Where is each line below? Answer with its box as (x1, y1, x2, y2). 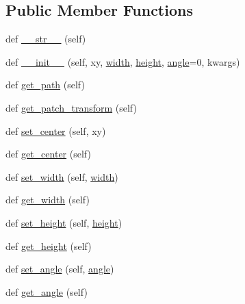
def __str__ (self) (5, 31, 86, 46)
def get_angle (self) (5, 284, 88, 299)
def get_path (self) (5, 77, 85, 92)
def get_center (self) (5, 147, 91, 161)
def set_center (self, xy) (5, 123, 106, 138)
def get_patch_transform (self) (5, 100, 137, 114)
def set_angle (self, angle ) (5, 262, 114, 276)
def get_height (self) (5, 238, 92, 253)
